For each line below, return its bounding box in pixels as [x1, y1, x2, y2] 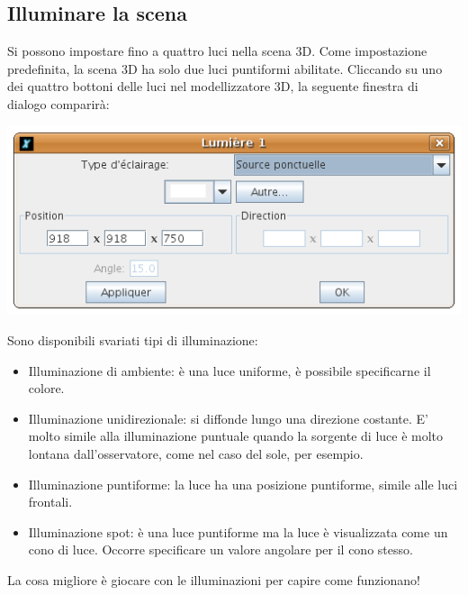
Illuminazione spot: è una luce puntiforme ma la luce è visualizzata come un [28, 522, 448, 541]
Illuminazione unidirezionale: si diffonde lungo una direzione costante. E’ [28, 408, 428, 427]
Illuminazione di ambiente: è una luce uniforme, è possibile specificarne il [28, 361, 431, 380]
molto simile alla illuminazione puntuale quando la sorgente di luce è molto [28, 426, 444, 445]
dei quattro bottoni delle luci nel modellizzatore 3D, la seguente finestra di [7, 77, 418, 96]
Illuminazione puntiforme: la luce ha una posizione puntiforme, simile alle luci [28, 474, 458, 493]
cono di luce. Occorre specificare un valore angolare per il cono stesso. [28, 540, 413, 559]
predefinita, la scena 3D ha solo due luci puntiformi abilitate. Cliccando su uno [7, 59, 443, 78]
